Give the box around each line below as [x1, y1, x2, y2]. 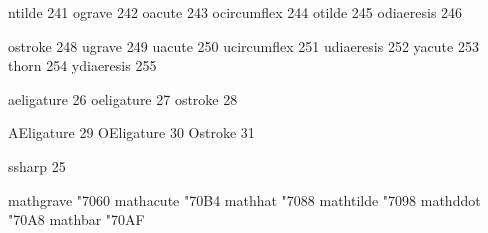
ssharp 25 [8, 155, 66, 176]
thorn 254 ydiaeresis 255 [8, 55, 157, 76]
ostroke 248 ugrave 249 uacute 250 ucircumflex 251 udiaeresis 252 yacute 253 [8, 35, 479, 56]
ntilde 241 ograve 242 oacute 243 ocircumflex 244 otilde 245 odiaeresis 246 [8, 2, 463, 22]
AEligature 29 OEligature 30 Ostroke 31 [8, 122, 255, 143]
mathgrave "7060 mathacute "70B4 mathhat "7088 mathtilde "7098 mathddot [8, 189, 481, 210]
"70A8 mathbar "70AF [8, 209, 145, 230]
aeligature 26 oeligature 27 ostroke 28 [8, 88, 238, 109]
